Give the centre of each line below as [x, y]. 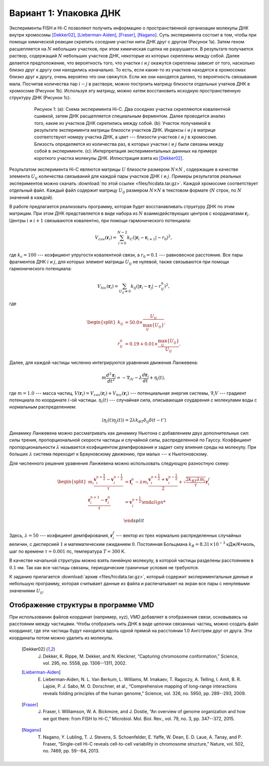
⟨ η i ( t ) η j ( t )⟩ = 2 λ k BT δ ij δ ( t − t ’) [134, 420]
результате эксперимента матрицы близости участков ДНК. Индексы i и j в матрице [125, 130]
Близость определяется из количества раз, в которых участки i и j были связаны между [129, 144]
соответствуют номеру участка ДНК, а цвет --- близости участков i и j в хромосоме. [126, 137]
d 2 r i [111, 375]
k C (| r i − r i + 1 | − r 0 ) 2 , [150, 238]
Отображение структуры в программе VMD [82, 605]
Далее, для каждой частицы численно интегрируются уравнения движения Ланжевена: [104, 363]
